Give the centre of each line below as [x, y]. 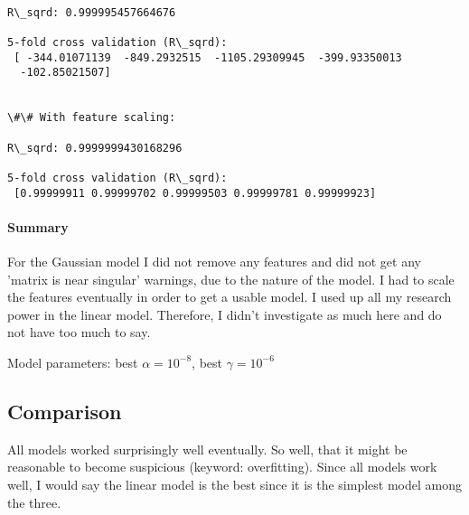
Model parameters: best [73, 362]
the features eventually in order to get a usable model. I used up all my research [230, 297]
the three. [34, 502]
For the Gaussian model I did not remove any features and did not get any [214, 261]
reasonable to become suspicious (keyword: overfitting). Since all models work [222, 467]
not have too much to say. [79, 332]
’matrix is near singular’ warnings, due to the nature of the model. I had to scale [231, 279]
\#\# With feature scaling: [92, 118]
